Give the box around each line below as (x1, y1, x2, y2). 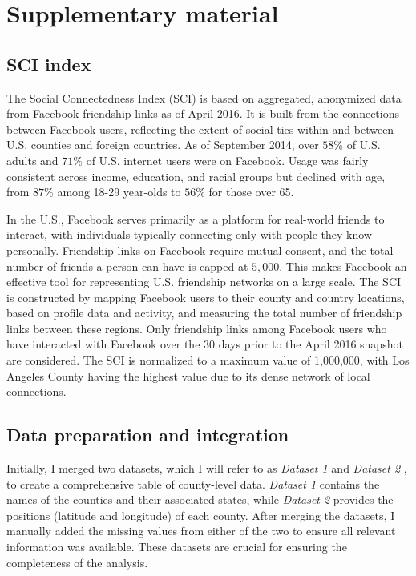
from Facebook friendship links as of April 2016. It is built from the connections (6, 105, 399, 122)
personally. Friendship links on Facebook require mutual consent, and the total (6, 241, 394, 258)
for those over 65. (208, 183, 294, 200)
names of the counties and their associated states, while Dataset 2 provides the (6, 491, 394, 508)
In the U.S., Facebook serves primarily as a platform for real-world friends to (6, 210, 385, 227)
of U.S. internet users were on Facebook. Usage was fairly (86, 151, 369, 168)
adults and (6, 151, 59, 168)
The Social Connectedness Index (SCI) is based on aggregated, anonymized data (6, 89, 402, 106)
